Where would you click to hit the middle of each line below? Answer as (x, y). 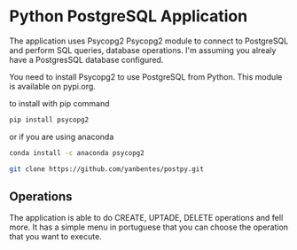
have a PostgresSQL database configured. (86, 59)
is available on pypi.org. (52, 86)
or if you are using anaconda (62, 137)
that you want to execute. (55, 237)
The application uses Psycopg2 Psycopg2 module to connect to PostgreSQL (149, 41)
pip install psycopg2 (49, 120)
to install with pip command (59, 103)
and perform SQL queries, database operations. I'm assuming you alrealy (143, 50)
